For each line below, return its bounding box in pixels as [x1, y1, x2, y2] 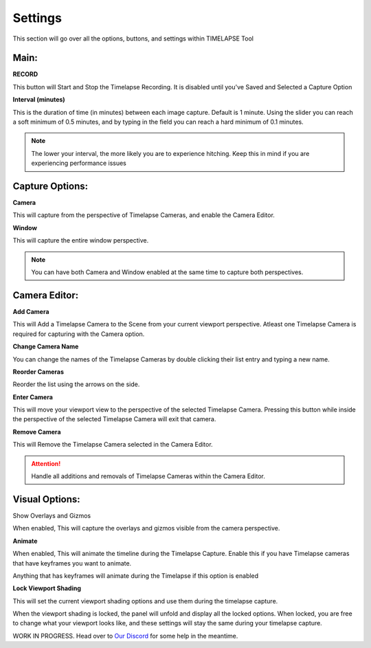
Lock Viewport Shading [12, 584, 82, 592]
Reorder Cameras [12, 368, 65, 376]
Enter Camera [12, 392, 53, 401]
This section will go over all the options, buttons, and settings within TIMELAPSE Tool [12, 34, 254, 43]
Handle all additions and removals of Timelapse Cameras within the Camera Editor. [31, 472, 266, 480]
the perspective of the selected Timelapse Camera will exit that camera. [12, 415, 216, 423]
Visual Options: [12, 493, 80, 505]
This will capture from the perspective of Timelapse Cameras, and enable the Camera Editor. [12, 211, 275, 219]
